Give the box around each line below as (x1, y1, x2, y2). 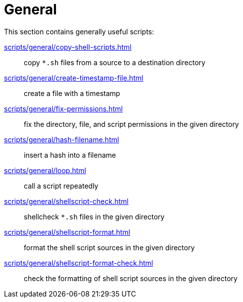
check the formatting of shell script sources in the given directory (24, 274, 238, 283)
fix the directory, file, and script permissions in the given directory (24, 119, 239, 128)
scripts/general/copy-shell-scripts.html (4, 42, 132, 51)
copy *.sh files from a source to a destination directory (24, 58, 206, 67)
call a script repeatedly (24, 181, 99, 190)
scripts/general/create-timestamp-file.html (4, 73, 143, 82)
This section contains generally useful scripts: (4, 27, 154, 36)
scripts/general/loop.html (4, 166, 86, 175)
